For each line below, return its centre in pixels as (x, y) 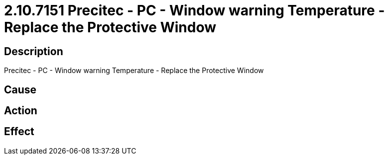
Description (34, 51)
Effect (19, 132)
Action (21, 111)
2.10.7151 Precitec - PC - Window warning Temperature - (194, 10)
